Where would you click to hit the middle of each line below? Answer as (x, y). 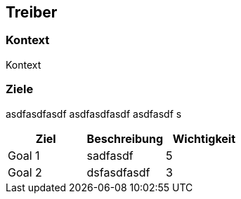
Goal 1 (24, 155)
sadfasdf (110, 155)
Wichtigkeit (204, 138)
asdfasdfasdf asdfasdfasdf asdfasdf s (94, 114)
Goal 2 (25, 172)
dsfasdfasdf (118, 172)
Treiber (32, 12)
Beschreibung (125, 138)
